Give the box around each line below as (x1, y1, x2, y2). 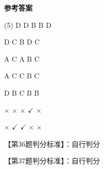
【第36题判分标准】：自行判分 (4, 138, 100, 149)
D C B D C (4, 36, 40, 47)
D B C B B (4, 87, 40, 98)
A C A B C (4, 53, 40, 64)
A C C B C (4, 70, 40, 81)
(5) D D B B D (4, 19, 52, 30)
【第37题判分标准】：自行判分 (4, 155, 100, 166)
